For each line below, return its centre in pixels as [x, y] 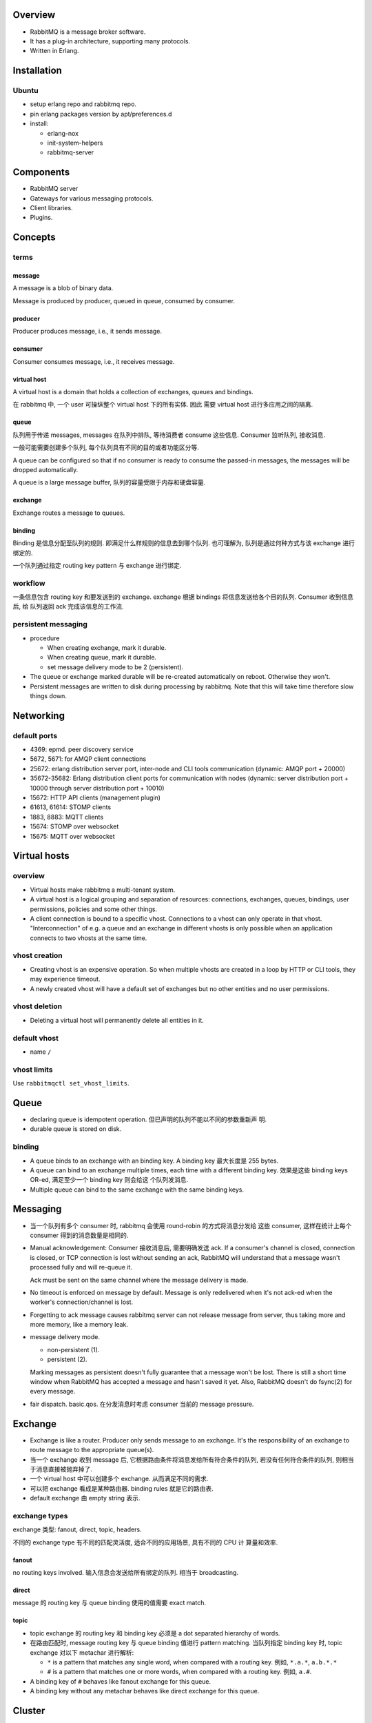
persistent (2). [67, 1359]
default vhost [35, 1038]
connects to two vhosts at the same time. [89, 938]
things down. [48, 695]
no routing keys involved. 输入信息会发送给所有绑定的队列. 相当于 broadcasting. [126, 1572]
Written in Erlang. [54, 51]
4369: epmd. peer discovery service [82, 750]
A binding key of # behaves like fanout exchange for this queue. [121, 1681]
